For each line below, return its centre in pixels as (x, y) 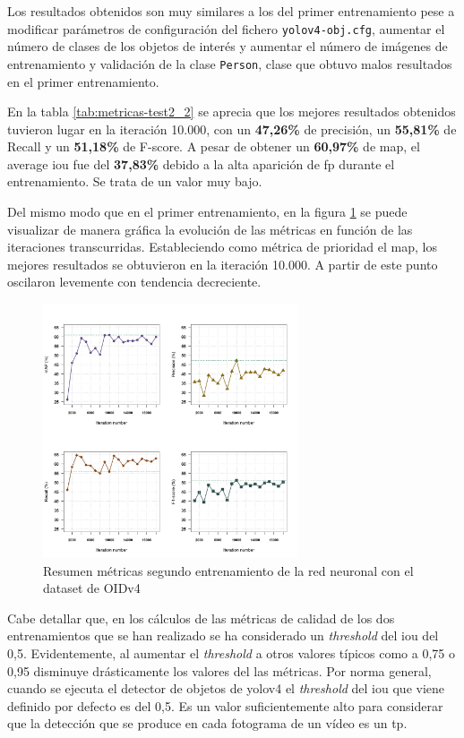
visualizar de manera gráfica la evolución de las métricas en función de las (210, 229)
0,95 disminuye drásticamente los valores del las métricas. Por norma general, (219, 670)
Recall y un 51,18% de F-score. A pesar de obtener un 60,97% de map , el (214, 146)
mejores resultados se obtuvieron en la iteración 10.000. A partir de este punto (223, 264)
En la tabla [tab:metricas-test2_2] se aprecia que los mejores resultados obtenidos (232, 112)
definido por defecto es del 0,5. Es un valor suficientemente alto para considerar (225, 705)
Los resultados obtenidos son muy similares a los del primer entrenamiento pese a (231, 11)
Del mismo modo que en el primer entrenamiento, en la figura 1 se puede (207, 212)
